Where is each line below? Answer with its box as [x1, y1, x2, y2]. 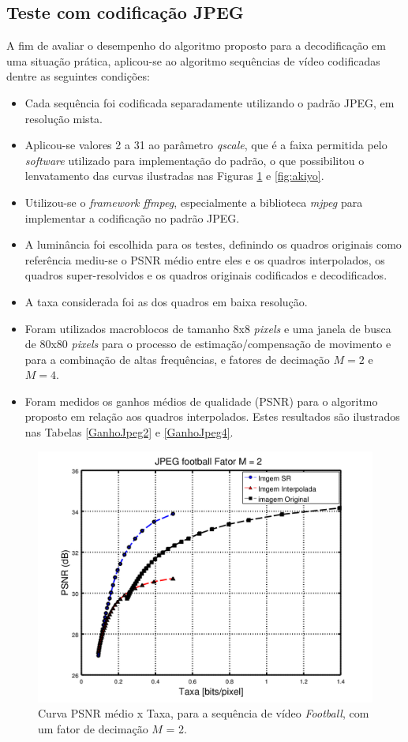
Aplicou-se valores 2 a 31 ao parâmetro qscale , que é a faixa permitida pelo [24, 137, 387, 153]
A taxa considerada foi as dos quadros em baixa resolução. [24, 293, 308, 309]
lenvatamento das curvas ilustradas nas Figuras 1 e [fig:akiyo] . [24, 167, 324, 184]
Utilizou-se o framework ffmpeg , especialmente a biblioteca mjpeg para [24, 193, 363, 210]
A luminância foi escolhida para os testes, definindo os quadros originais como [24, 236, 402, 253]
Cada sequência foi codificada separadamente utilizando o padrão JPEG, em [24, 94, 395, 111]
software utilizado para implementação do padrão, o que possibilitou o [24, 152, 365, 168]
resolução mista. [24, 110, 103, 126]
